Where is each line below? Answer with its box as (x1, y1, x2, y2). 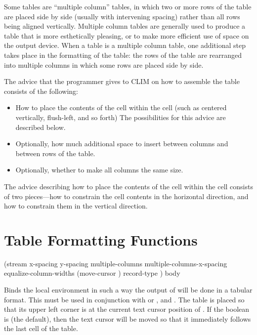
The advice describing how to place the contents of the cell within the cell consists (4, 181, 253, 191)
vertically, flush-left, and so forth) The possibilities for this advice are (15, 112, 226, 122)
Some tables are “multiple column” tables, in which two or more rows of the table (4, 1, 252, 11)
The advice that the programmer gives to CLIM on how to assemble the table (4, 76, 240, 86)
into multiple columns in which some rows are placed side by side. (4, 59, 204, 70)
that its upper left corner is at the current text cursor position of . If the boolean (4, 304, 250, 314)
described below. (15, 122, 66, 132)
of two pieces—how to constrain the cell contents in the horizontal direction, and (4, 191, 249, 201)
